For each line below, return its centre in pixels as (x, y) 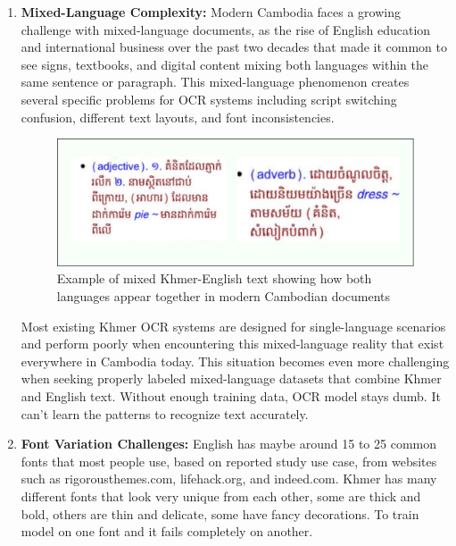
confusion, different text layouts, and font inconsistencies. (178, 117)
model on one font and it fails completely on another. (167, 531)
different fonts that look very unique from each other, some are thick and (221, 496)
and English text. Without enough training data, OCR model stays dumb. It (231, 395)
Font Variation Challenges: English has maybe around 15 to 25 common (228, 444)
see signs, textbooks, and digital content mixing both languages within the (224, 64)
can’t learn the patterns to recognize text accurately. (165, 413)
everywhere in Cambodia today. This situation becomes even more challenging (235, 361)
